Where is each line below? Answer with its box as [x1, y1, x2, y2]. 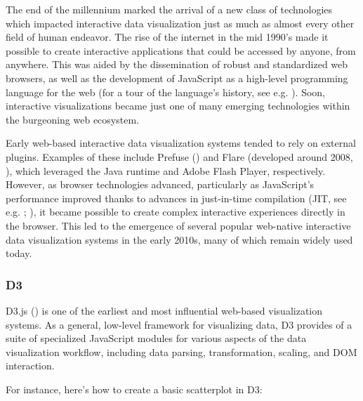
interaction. [6, 358, 55, 373]
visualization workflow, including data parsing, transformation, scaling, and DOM [6, 344, 357, 359]
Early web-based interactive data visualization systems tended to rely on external [6, 136, 356, 150]
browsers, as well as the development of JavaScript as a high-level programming [6, 70, 348, 85]
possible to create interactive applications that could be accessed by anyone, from [6, 43, 356, 58]
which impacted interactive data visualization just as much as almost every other [6, 15, 355, 30]
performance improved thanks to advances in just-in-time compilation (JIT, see [6, 190, 347, 205]
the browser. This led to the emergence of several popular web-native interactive [6, 218, 351, 232]
